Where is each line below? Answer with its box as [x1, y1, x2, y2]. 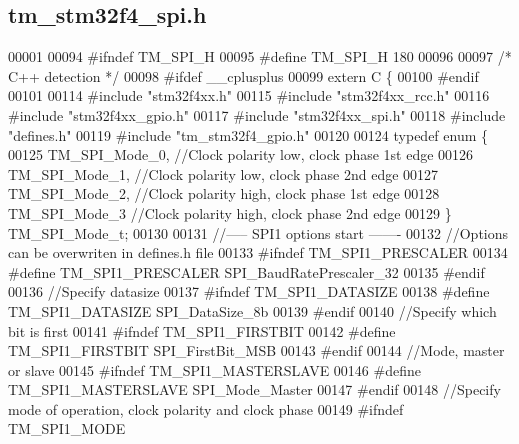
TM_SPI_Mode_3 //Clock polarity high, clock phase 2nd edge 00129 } [8, 202, 452, 223]
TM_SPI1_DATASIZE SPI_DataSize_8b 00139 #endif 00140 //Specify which [8, 300, 497, 321]
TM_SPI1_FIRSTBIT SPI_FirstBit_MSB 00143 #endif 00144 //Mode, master [8, 340, 505, 361]
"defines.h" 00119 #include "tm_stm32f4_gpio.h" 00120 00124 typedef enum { [8, 124, 489, 145]
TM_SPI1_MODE [8, 418, 126, 439]
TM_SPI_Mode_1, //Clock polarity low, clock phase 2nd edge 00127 [8, 163, 439, 184]
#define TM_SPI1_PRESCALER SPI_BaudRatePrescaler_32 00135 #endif [8, 261, 485, 282]
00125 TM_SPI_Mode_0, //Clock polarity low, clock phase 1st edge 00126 [8, 144, 474, 165]
